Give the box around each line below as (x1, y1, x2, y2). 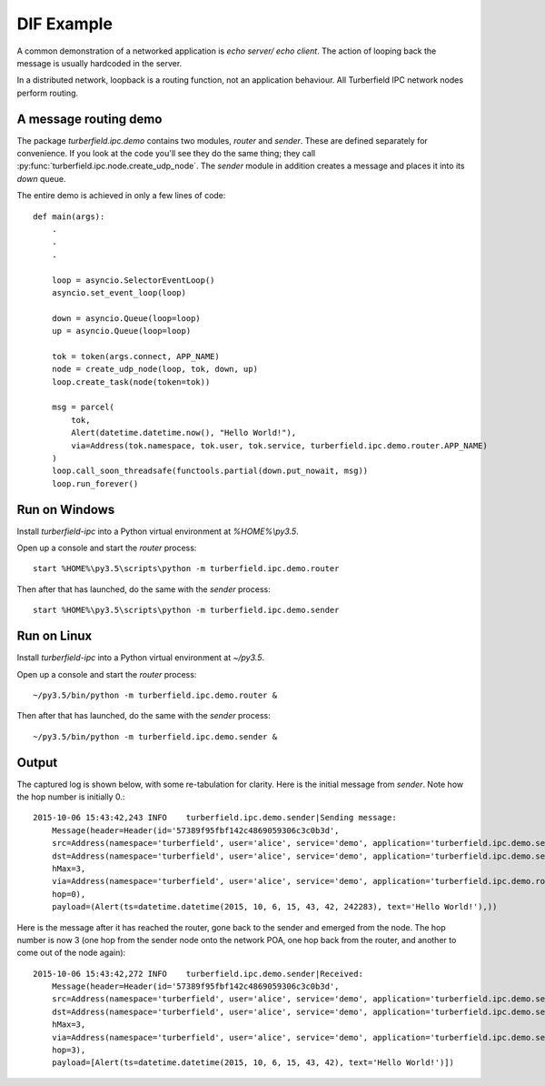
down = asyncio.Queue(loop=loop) (51, 313, 202, 323)
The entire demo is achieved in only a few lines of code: (16, 190, 226, 201)
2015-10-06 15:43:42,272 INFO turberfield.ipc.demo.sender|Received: (33, 969, 363, 979)
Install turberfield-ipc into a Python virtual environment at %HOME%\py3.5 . (16, 526, 299, 537)
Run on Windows (16, 501, 115, 518)
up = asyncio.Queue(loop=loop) (51, 326, 192, 337)
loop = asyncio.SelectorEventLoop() (51, 275, 215, 286)
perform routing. (16, 87, 79, 98)
